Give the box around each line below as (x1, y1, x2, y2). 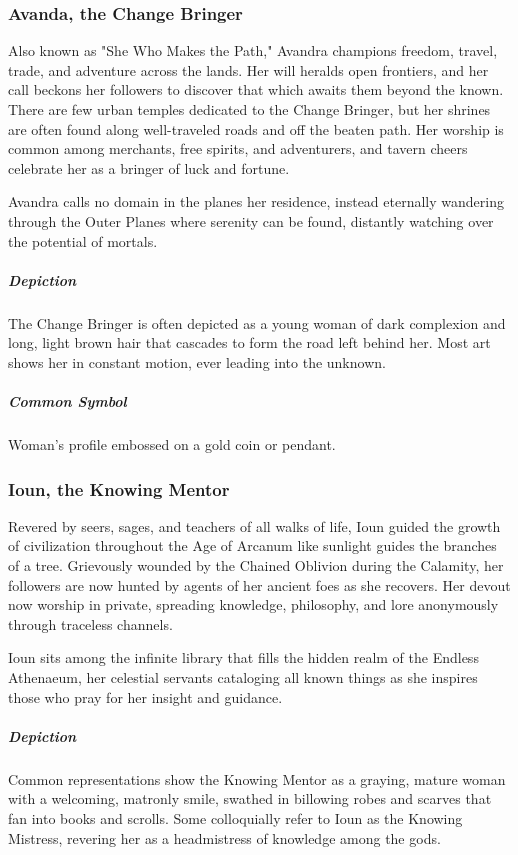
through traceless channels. (8, 613, 173, 634)
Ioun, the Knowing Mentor (8, 476, 230, 501)
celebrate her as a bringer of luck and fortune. (8, 157, 290, 178)
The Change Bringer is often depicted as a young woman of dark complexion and (8, 312, 506, 333)
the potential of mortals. (8, 230, 158, 251)
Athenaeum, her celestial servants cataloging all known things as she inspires (8, 667, 478, 688)
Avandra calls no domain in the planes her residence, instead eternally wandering (8, 191, 504, 212)
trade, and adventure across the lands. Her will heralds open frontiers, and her (8, 59, 489, 80)
